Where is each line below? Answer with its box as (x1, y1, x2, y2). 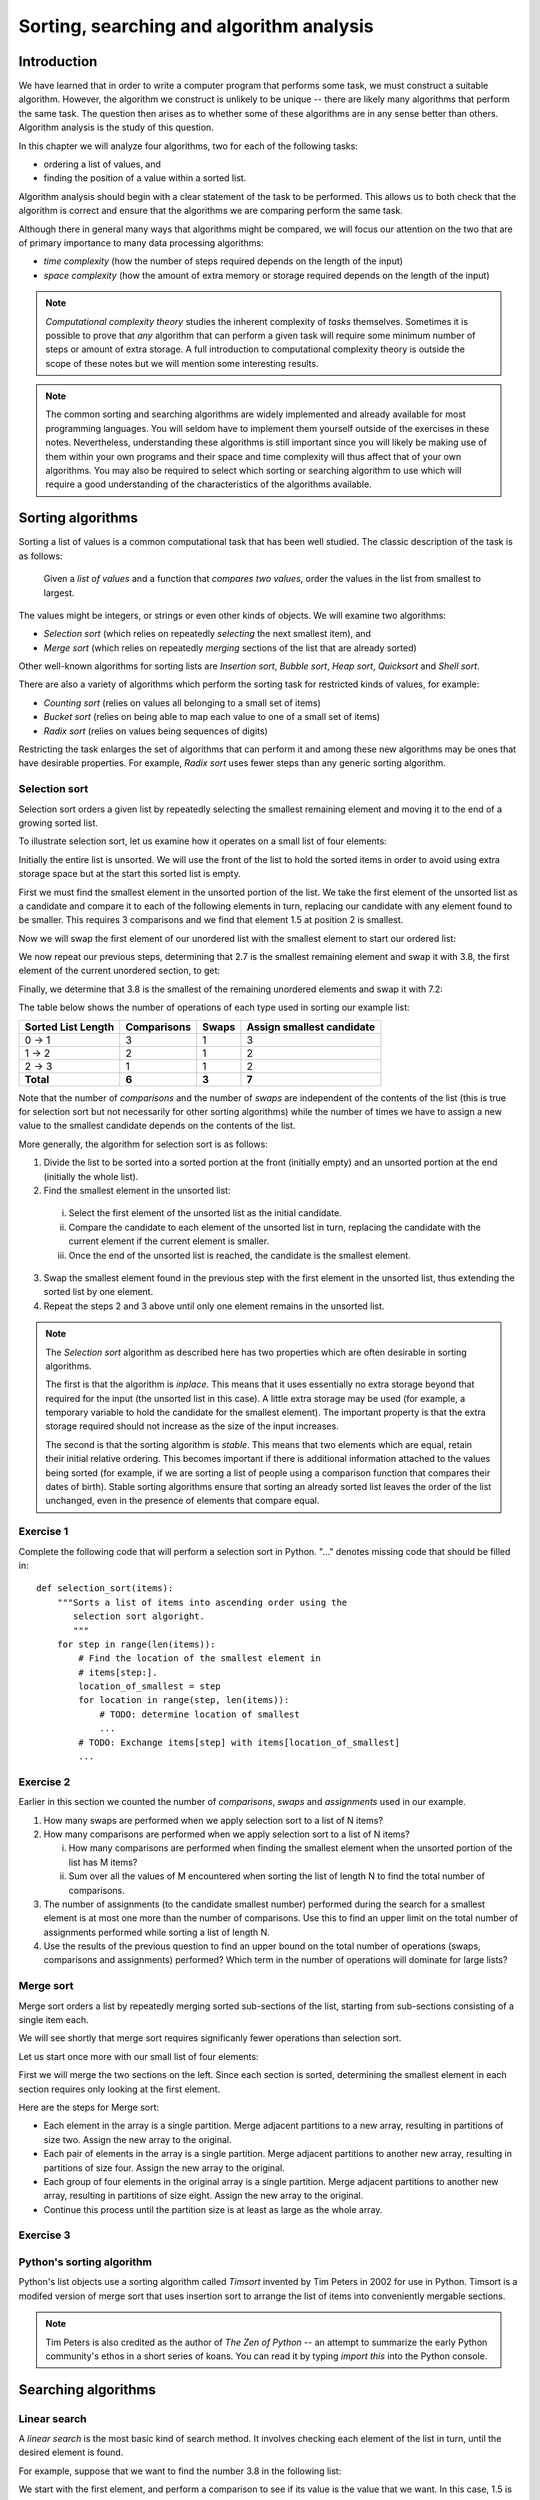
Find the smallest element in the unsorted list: (43, 1184, 231, 1196)
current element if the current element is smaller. (68, 1235, 270, 1247)
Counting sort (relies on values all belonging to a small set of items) (43, 696, 322, 709)
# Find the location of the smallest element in (78, 1653, 322, 1664)
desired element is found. (18, 2446, 124, 2459)
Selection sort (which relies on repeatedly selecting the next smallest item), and (43, 628, 372, 640)
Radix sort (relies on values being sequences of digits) (43, 725, 269, 737)
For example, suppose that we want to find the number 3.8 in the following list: (18, 2465, 342, 2477)
